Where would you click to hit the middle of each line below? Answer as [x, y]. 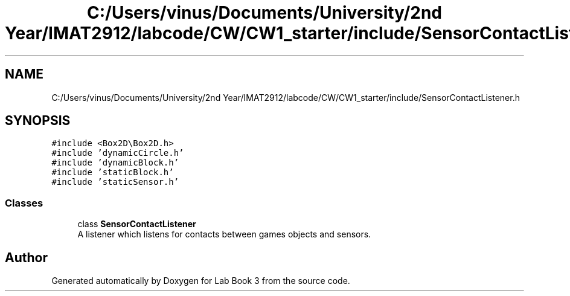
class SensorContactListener [137, 224]
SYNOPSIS [38, 121]
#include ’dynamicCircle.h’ [118, 153]
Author [26, 257]
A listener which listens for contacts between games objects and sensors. [224, 234]
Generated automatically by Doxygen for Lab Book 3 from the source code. [201, 281]
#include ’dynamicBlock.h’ [115, 163]
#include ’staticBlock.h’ [113, 172]
